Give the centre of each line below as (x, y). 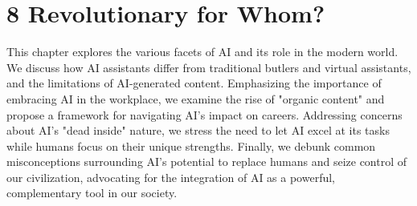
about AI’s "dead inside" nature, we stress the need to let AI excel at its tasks (198, 130)
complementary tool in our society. (92, 193)
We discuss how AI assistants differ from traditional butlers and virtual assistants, (209, 67)
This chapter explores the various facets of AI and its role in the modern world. (202, 52)
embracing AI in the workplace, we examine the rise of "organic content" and (196, 98)
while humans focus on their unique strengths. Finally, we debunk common (191, 145)
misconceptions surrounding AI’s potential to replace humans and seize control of (207, 162)
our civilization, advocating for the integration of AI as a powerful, (171, 177)
